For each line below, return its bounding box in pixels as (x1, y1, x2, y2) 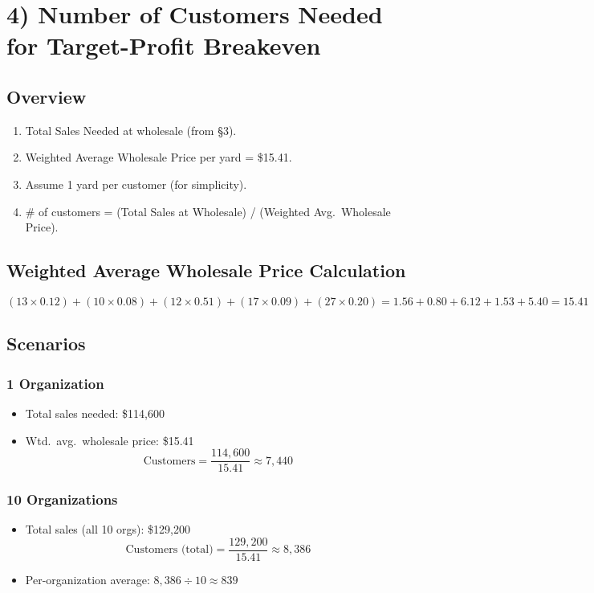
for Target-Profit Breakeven (6, 29, 321, 62)
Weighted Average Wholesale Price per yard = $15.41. (25, 149, 292, 166)
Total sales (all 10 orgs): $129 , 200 (25, 521, 191, 538)
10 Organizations (6, 489, 118, 509)
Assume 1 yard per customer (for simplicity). (25, 175, 247, 192)
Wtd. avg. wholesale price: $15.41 (25, 431, 194, 448)
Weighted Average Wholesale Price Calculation (6, 258, 406, 283)
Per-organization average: (25, 571, 150, 588)
